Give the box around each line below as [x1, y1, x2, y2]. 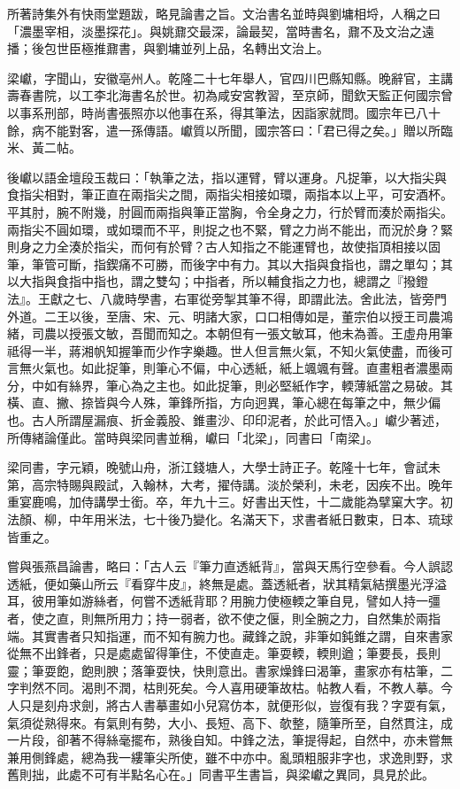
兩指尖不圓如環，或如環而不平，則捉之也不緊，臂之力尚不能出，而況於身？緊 [7, 220, 453, 238]
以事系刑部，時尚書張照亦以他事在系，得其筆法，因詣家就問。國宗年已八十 [7, 103, 441, 121]
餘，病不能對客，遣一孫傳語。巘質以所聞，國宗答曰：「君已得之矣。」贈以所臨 [7, 120, 453, 139]
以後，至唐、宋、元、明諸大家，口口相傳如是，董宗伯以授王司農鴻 [68, 306, 453, 325]
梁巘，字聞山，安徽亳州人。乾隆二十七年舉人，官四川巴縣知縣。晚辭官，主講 [7, 68, 453, 87]
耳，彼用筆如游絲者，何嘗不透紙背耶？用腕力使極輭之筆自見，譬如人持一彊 [7, 592, 441, 610]
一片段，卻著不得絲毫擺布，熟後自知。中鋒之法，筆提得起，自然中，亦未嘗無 [7, 731, 453, 749]
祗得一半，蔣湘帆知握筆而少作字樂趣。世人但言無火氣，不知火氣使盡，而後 [7, 341, 441, 360]
